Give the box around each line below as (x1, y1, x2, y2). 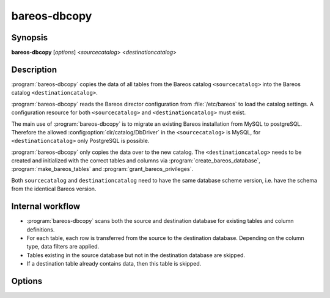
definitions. (26, 226, 55, 233)
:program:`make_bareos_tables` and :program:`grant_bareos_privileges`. (11, 165, 194, 173)
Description (11, 64, 57, 74)
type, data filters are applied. (26, 243, 100, 250)
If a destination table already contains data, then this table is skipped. (26, 260, 202, 267)
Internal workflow (11, 202, 81, 212)
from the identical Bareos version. (11, 185, 97, 192)
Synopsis (11, 32, 48, 43)
